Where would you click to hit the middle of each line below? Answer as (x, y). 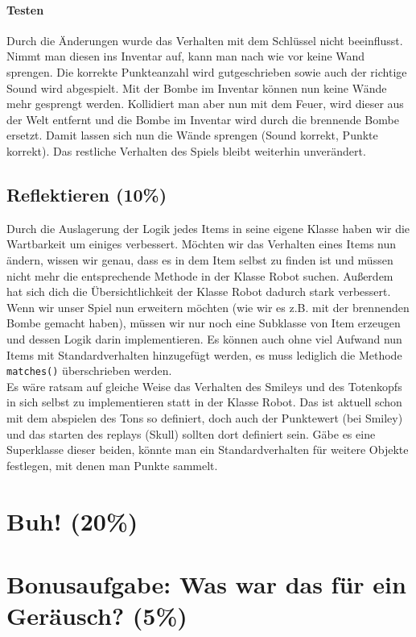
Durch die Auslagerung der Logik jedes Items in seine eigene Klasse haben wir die (208, 228)
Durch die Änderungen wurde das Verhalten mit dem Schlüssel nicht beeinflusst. (205, 40)
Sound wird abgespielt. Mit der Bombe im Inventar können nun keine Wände (197, 87)
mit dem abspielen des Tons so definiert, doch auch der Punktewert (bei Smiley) (205, 417)
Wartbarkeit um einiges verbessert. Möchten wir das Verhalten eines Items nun (202, 244)
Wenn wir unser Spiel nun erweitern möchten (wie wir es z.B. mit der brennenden (208, 307)
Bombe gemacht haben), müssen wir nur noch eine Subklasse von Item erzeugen (204, 323)
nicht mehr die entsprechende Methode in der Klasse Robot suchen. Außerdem (200, 275)
